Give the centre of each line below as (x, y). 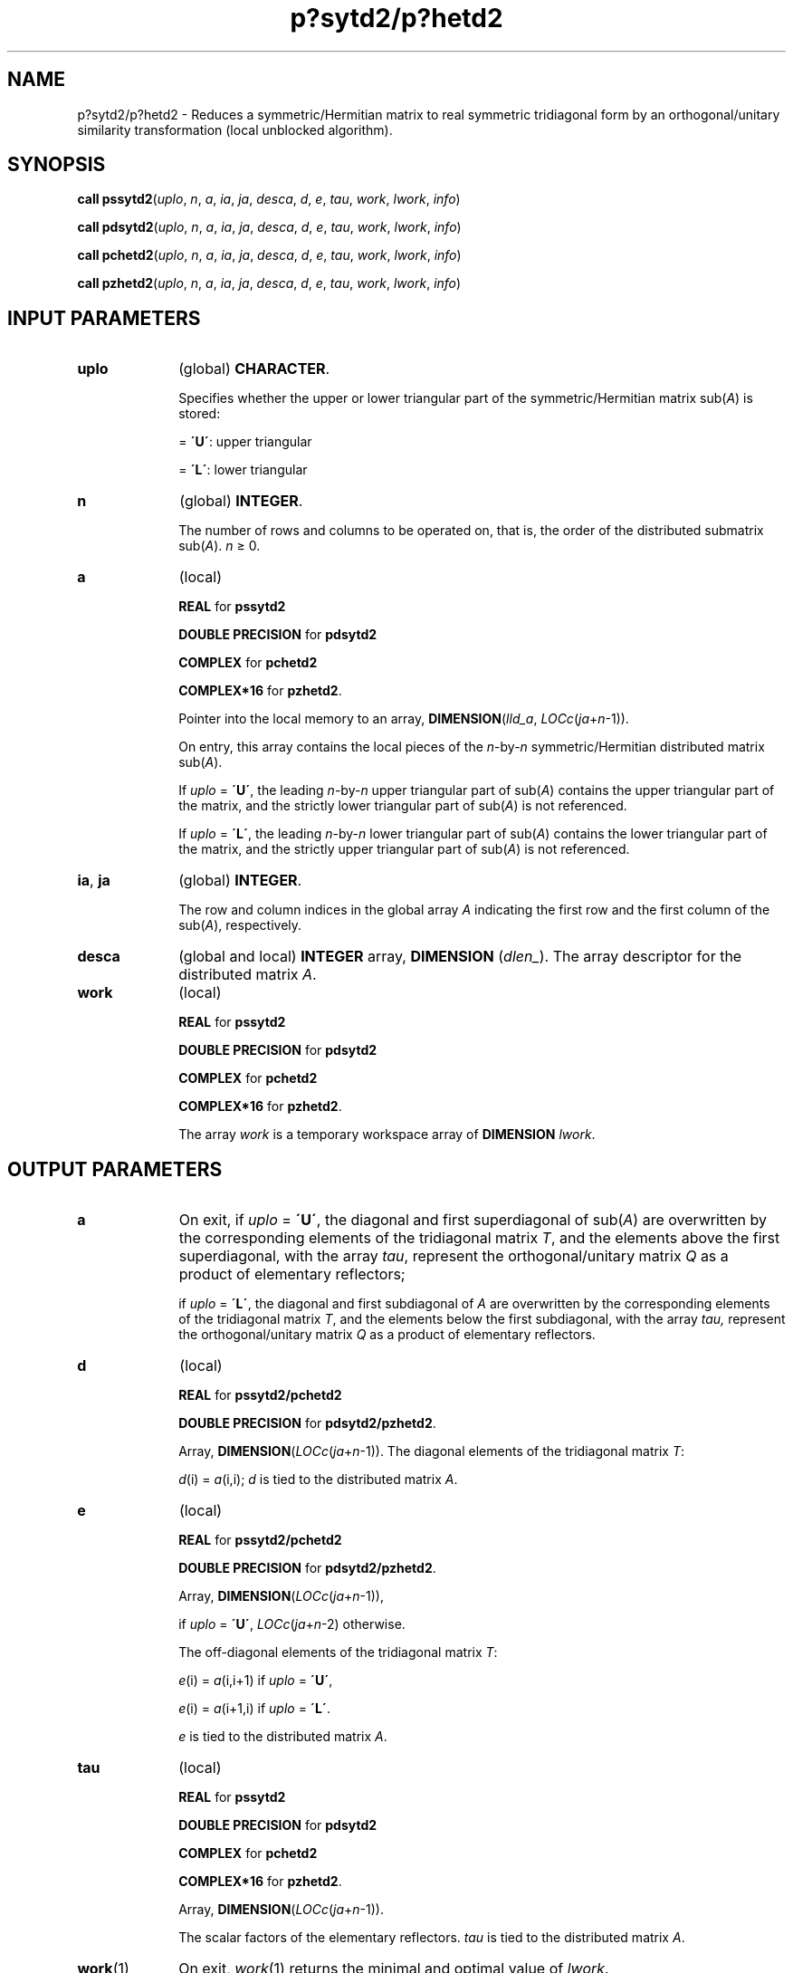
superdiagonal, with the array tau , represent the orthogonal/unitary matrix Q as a (454, 1256)
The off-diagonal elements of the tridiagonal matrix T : (338, 1652)
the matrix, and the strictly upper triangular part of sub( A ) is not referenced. (404, 849)
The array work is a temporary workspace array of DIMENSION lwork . (387, 1135)
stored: (200, 414)
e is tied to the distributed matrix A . (283, 1737)
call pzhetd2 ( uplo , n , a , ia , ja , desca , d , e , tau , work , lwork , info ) (269, 283)
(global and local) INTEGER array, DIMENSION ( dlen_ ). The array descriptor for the (460, 957)
